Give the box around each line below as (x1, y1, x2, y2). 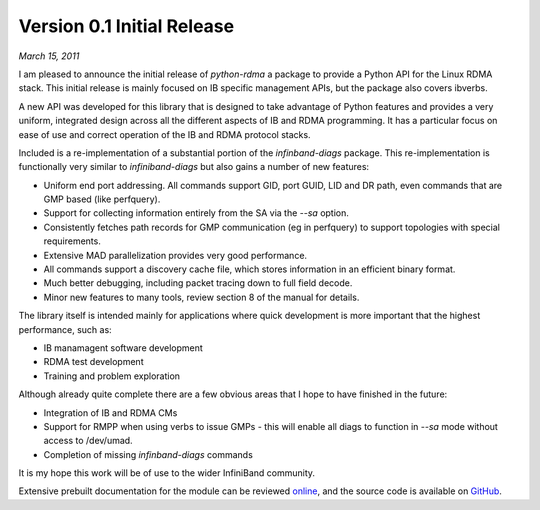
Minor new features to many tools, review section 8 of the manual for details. (43, 291, 360, 303)
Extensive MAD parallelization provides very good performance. (43, 249, 308, 261)
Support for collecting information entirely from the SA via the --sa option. (43, 207, 350, 219)
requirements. (43, 235, 102, 247)
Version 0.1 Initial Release (18, 15, 235, 37)
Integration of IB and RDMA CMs (43, 406, 178, 419)
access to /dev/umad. (43, 435, 134, 447)
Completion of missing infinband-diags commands (43, 448, 254, 460)
